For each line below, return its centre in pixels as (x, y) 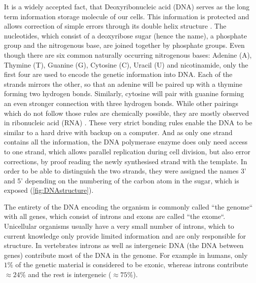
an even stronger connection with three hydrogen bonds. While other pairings (121, 103)
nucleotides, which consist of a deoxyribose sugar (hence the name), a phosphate (126, 35)
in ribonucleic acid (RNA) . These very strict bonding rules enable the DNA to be (128, 123)
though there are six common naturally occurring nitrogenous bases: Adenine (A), (128, 54)
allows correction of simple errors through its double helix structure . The (115, 26)
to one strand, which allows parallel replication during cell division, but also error (127, 151)
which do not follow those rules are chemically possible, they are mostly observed (127, 113)
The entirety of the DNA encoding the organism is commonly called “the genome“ (128, 206)
